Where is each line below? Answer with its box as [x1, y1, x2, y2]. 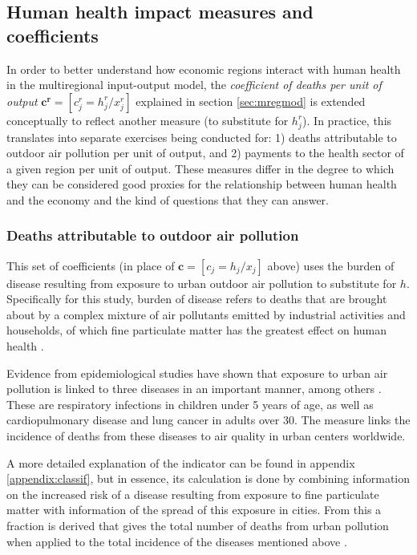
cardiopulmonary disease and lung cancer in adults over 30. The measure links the [6, 411, 411, 428]
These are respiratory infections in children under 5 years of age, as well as [6, 395, 374, 412]
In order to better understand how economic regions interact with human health [6, 60, 401, 77]
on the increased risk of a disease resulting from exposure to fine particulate [6, 485, 379, 502]
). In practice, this [302, 111, 392, 128]
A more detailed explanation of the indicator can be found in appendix [6, 454, 355, 471]
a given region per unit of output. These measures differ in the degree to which [6, 160, 395, 176]
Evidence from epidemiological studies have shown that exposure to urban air [6, 364, 388, 381]
